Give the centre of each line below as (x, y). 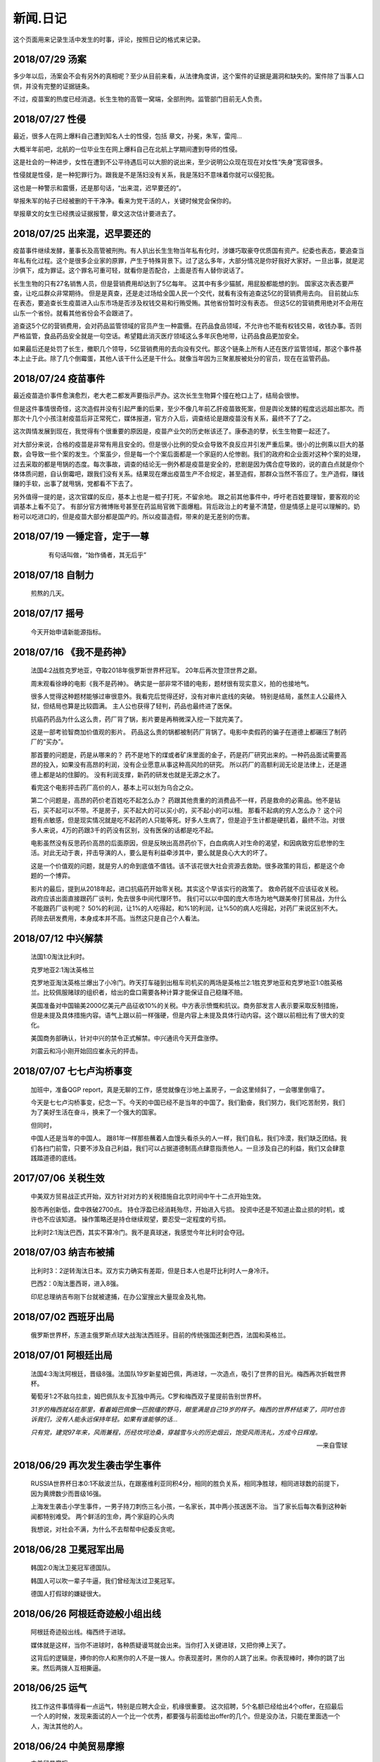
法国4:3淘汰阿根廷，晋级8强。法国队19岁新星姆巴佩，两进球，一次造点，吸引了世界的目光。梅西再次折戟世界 (188, 1374)
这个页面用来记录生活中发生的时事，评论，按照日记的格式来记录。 (108, 39)
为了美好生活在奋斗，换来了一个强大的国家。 (95, 1112)
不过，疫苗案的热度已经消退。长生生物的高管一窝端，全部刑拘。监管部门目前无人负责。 (139, 99)
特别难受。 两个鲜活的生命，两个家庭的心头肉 (108, 1516)
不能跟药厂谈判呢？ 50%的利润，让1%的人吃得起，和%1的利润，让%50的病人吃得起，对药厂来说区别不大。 (186, 908)
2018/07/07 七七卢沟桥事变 (73, 1071)
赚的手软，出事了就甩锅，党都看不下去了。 (75, 483)
